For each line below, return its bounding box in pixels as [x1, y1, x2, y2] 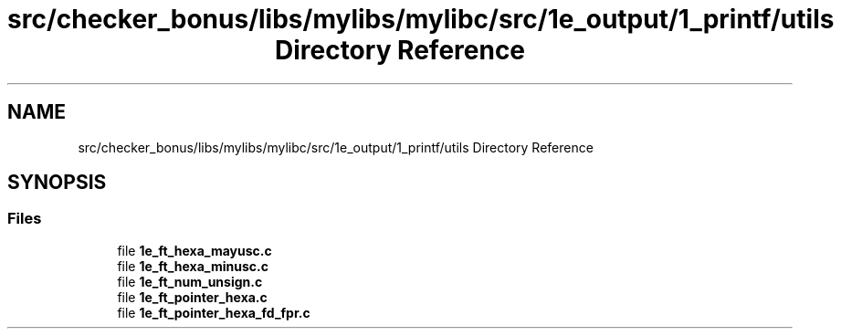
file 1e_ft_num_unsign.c [117, 273, 263, 289]
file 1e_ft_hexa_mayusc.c [117, 242, 272, 258]
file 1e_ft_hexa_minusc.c [117, 257, 268, 274]
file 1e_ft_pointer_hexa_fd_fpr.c [117, 304, 310, 320]
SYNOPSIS [7, 171, 107, 194]
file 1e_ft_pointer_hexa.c [117, 289, 268, 305]
